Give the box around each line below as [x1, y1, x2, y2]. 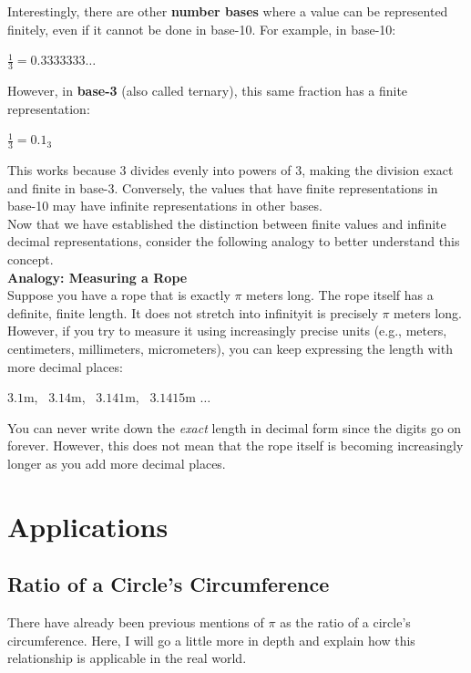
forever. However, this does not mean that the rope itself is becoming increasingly [7, 436, 464, 455]
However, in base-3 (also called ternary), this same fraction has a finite [7, 81, 408, 100]
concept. [7, 250, 54, 268]
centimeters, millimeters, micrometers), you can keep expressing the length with [7, 338, 453, 357]
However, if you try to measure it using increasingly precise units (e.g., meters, [7, 321, 447, 340]
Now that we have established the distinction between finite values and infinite [7, 213, 446, 233]
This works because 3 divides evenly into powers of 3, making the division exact [7, 160, 454, 180]
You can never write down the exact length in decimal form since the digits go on [7, 418, 462, 437]
